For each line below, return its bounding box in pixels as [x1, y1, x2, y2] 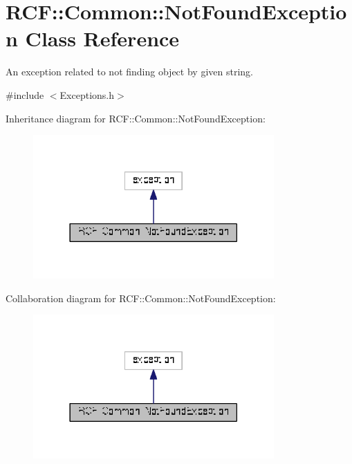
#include [6, 87, 44, 102]
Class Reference [25, 24, 180, 53]
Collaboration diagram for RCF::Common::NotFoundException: [6, 290, 276, 305]
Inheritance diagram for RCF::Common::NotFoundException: [6, 111, 266, 125]
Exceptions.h [59, 87, 115, 102]
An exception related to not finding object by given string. [6, 64, 253, 79]
